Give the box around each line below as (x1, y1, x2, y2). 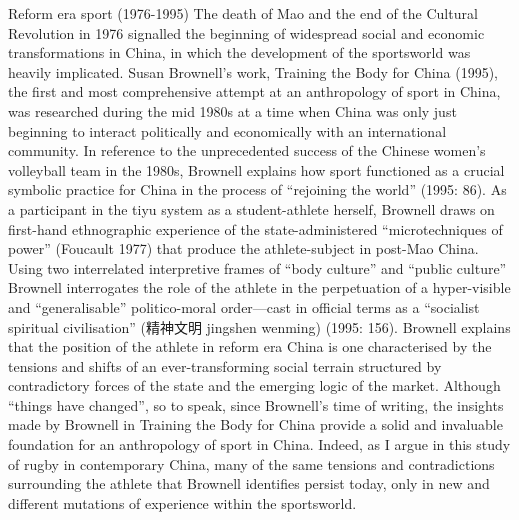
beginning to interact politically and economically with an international (8, 120, 447, 141)
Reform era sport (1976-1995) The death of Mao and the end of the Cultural (8, 3, 478, 23)
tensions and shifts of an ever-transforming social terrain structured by (8, 355, 442, 376)
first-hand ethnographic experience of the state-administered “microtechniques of (8, 218, 503, 239)
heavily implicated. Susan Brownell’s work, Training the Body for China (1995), (8, 61, 498, 82)
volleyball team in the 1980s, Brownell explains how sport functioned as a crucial (8, 159, 505, 180)
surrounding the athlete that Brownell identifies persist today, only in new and (8, 473, 490, 494)
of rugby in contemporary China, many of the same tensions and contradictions (8, 453, 495, 474)
